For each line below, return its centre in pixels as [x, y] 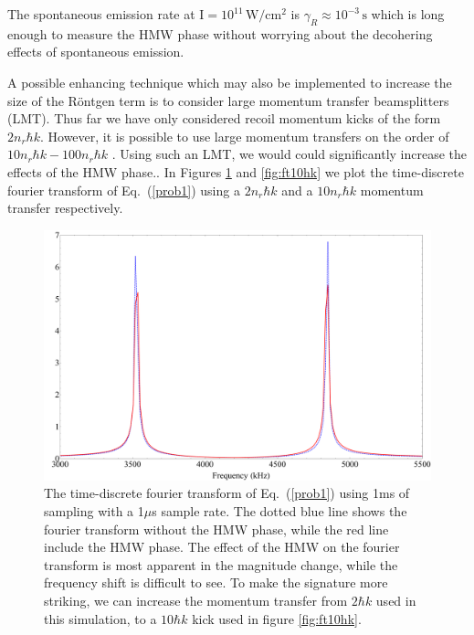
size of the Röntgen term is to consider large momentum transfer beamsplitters [228, 100]
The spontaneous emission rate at [101, 14]
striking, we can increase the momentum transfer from [196, 600]
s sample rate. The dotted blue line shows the [279, 511]
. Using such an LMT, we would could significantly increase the [290, 154]
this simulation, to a [100, 618]
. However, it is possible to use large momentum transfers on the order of [244, 136]
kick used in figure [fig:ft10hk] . [277, 618]
